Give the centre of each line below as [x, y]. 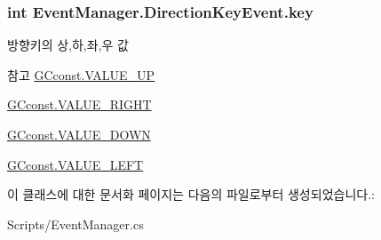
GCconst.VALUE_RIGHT [79, 104]
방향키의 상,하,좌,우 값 [68, 45]
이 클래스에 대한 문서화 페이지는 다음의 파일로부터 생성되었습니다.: [191, 194]
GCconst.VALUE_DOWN [79, 134]
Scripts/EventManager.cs [75, 224]
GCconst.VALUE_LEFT [75, 164]
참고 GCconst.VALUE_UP [81, 74]
